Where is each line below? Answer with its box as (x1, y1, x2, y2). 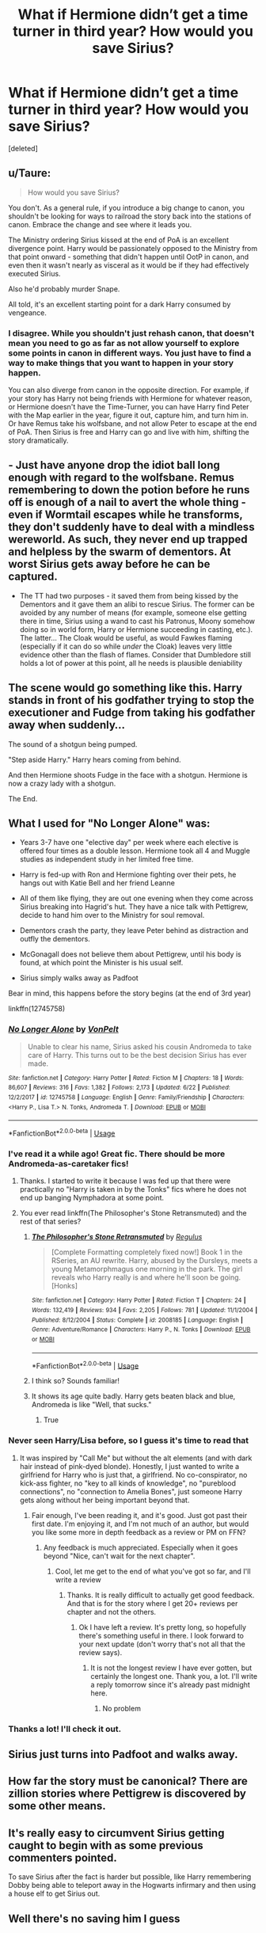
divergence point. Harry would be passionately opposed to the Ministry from (8, 243, 258, 253)
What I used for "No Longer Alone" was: (8, 817, 211, 831)
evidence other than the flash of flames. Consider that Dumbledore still (19, 649, 252, 659)
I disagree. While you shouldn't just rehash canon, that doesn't (8, 327, 255, 338)
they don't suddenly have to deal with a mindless (8, 520, 255, 534)
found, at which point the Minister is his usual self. (19, 958, 184, 968)
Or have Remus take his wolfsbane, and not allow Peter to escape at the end (8, 419, 257, 428)
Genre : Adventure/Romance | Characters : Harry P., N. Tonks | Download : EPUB (31, 1326, 251, 1334)
